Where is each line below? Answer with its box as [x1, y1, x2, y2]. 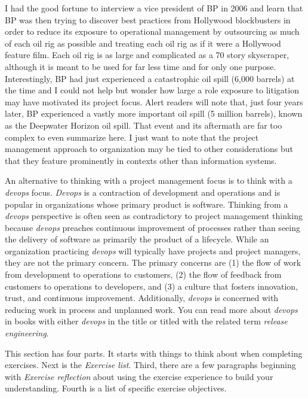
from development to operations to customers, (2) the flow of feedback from [5, 268, 282, 281]
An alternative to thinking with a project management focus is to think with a [5, 174, 292, 187]
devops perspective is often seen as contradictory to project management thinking [5, 209, 303, 222]
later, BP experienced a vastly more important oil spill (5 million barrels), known [5, 107, 303, 120]
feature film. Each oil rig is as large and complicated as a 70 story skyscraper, [5, 48, 289, 61]
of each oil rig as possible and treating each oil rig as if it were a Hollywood [5, 37, 281, 49]
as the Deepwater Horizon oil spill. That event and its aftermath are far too [5, 119, 282, 131]
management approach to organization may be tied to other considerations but [5, 142, 293, 155]
